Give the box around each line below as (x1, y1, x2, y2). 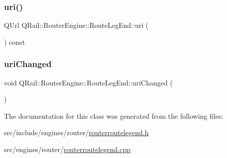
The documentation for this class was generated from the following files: (4, 110, 224, 121)
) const (4, 36, 25, 47)
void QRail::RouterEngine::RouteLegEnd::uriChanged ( (4, 77, 173, 87)
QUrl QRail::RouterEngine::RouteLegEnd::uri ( (4, 20, 149, 30)
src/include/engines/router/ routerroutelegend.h (4, 127, 149, 138)
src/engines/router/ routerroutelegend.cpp (4, 144, 130, 154)
